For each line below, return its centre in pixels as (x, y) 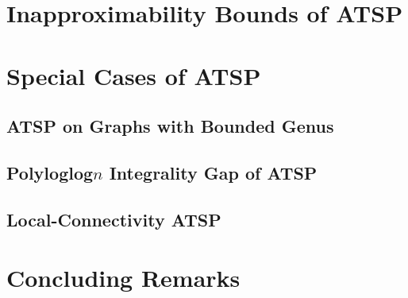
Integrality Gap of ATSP (213, 172)
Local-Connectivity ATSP (114, 219)
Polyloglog (50, 172)
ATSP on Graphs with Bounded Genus (170, 126)
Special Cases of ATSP (134, 75)
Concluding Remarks (123, 278)
